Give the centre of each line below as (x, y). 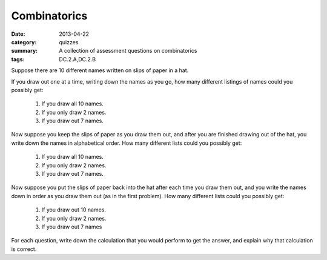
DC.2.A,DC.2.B (78, 59)
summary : (25, 51)
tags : (18, 59)
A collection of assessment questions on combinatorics (128, 51)
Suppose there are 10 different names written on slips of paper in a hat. (100, 70)
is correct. (24, 249)
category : (24, 42)
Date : (18, 34)
